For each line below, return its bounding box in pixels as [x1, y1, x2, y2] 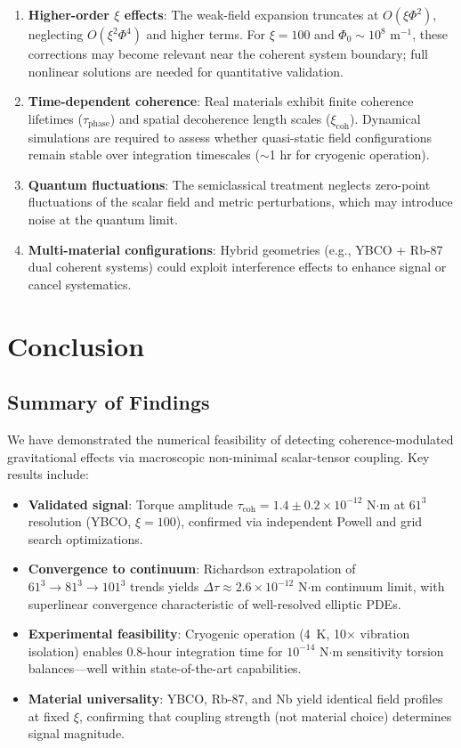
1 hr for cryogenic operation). [269, 145, 430, 164]
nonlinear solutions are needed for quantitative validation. [28, 61, 344, 80]
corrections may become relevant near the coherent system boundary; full [28, 45, 429, 62]
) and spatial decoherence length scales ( [109, 109, 331, 127]
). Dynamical [350, 109, 421, 127]
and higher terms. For [146, 25, 265, 43]
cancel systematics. [28, 274, 132, 293]
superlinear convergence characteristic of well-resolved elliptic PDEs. [28, 594, 401, 613]
